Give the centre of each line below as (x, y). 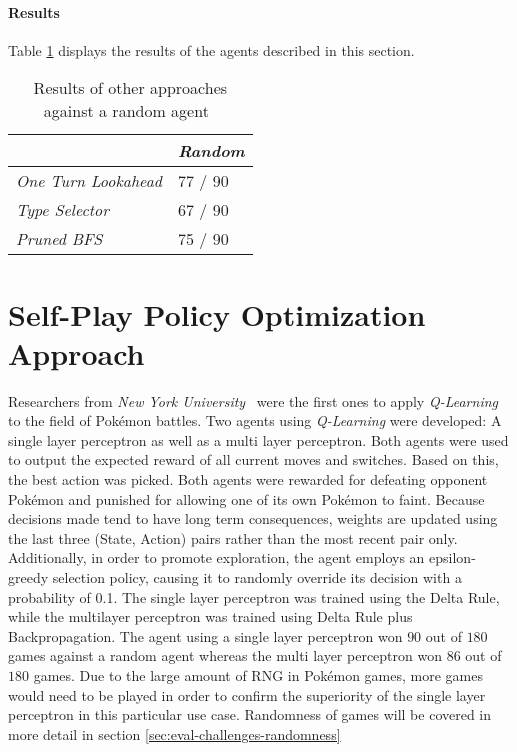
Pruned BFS (59, 239)
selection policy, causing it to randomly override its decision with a (257, 577)
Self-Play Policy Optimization (217, 313)
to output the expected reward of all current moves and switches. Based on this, (253, 459)
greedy (28, 577)
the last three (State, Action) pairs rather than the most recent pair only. (233, 537)
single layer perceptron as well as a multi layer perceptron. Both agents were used (258, 439)
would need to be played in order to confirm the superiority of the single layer (247, 694)
